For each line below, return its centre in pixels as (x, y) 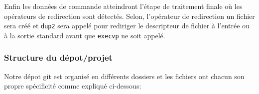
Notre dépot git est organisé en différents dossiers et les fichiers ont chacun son (124, 76)
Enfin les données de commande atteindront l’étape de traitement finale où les (123, 6)
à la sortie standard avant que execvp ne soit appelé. (85, 35)
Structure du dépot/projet (58, 57)
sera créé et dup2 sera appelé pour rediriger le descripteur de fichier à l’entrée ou (127, 26)
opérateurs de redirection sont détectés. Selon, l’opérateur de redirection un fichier (129, 16)
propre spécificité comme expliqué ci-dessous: (73, 86)
